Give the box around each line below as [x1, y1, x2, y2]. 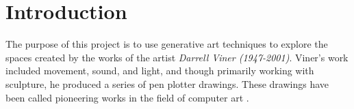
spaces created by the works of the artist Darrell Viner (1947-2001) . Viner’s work [5, 50, 349, 64]
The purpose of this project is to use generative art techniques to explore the [5, 37, 328, 51]
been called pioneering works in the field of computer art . [5, 90, 249, 104]
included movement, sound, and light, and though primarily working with [5, 63, 314, 78]
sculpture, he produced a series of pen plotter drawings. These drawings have [5, 76, 329, 91]
